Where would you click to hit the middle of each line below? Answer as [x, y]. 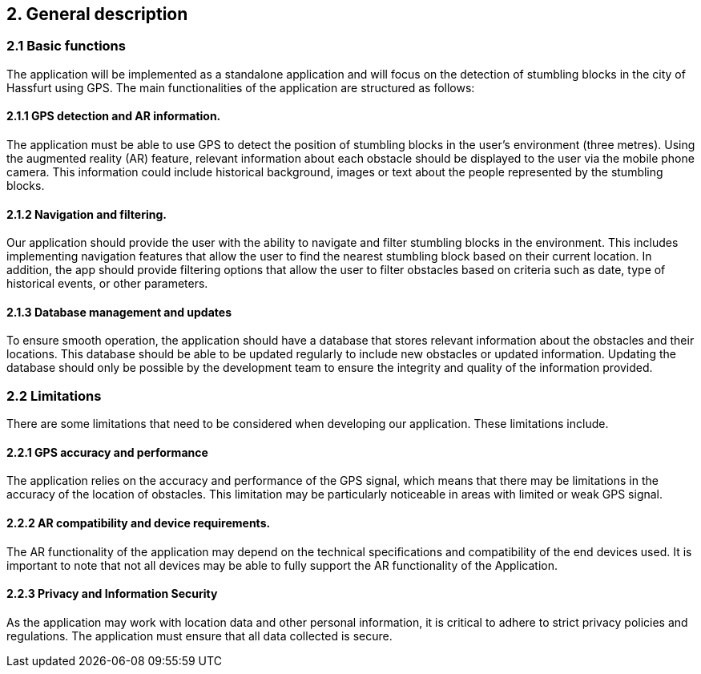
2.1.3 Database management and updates [119, 312]
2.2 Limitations [54, 396]
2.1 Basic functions [66, 46]
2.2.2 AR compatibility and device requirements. [139, 523]
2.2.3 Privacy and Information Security [112, 594]
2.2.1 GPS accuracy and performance [107, 452]
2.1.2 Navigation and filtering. [87, 214]
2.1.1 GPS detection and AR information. [114, 116]
